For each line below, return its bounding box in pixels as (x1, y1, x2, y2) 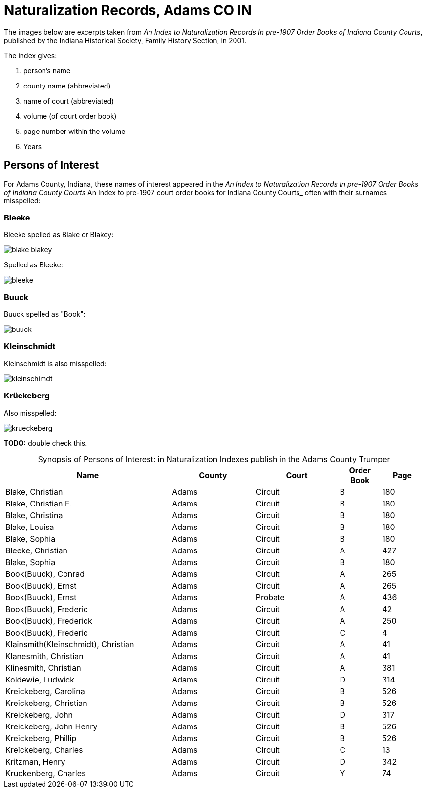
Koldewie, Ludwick (5, 674, 75, 684)
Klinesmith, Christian (5, 662, 81, 673)
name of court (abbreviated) (23, 96, 114, 105)
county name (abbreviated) (23, 81, 111, 90)
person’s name (23, 66, 71, 75)
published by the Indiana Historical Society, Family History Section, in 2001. (4, 36, 246, 44)
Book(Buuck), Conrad (5, 569, 85, 579)
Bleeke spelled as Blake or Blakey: (4, 230, 114, 239)
